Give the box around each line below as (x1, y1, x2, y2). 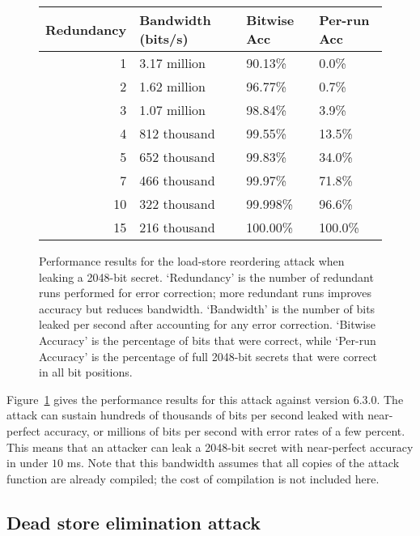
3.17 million (139, 53, 206, 72)
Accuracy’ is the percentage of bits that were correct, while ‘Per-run (39, 331, 376, 348)
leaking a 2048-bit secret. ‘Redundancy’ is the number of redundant (39, 268, 374, 285)
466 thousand (139, 171, 215, 189)
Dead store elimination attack (6, 509, 261, 534)
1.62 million (139, 77, 206, 96)
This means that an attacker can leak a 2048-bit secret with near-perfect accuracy (6, 438, 414, 455)
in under (6, 454, 49, 471)
